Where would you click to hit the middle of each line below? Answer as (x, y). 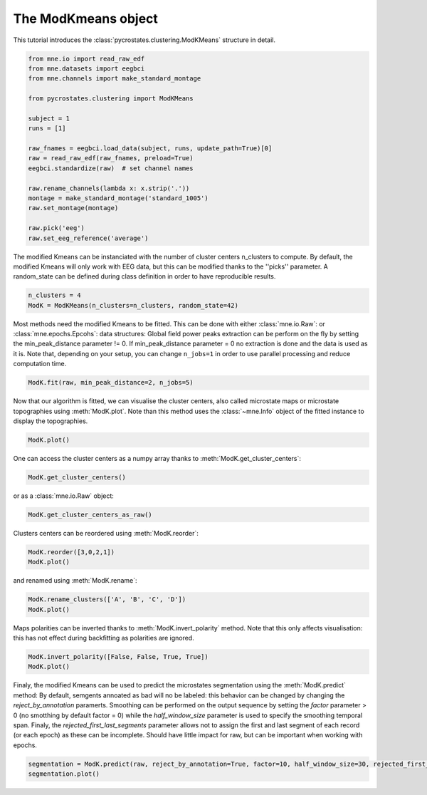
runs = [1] (47, 129)
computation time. (40, 364)
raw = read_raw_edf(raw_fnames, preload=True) (111, 158)
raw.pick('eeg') (57, 228)
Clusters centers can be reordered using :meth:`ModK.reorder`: (106, 533)
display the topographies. (51, 421)
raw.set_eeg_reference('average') (88, 238)
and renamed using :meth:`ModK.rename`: (75, 581)
